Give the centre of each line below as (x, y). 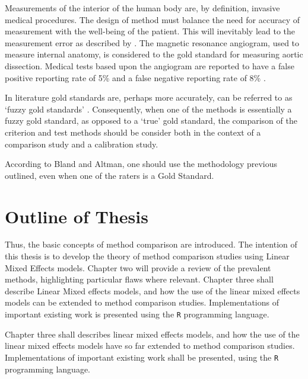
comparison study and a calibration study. (82, 144)
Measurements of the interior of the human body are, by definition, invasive (142, 8)
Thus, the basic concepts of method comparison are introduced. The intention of (151, 244)
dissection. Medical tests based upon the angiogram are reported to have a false (150, 65)
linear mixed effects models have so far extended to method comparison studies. (150, 346)
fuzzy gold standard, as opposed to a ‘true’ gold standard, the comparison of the (151, 121)
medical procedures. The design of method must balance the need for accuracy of (152, 19)
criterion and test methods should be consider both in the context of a (133, 132)
